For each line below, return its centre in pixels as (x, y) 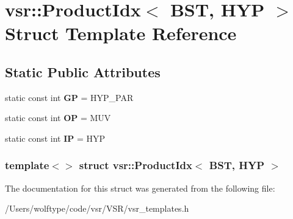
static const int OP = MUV (58, 118)
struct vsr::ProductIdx (136, 165)
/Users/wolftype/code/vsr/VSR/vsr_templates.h (97, 208)
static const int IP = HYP (55, 138)
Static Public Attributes (83, 71)
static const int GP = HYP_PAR (69, 97)
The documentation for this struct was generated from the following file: (140, 188)
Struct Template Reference (121, 33)
